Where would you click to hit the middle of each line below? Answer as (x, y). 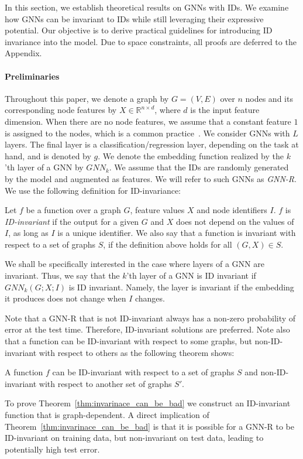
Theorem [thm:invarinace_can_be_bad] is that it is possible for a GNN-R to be (150, 426)
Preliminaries (32, 76)
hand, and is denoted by (48, 155)
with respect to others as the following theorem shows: (137, 352)
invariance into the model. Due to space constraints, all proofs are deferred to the (151, 41)
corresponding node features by (61, 110)
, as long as (28, 233)
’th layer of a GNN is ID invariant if (191, 275)
